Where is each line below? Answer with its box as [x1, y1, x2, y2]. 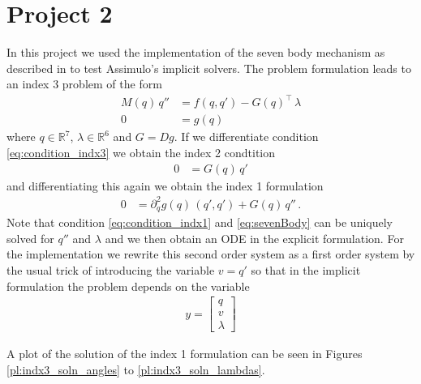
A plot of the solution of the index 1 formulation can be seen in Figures [6, 345, 363, 362]
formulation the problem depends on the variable [6, 277, 250, 294]
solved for [6, 229, 54, 246]
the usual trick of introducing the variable [6, 262, 215, 279]
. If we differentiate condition [174, 128, 319, 145]
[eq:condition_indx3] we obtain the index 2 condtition [6, 144, 276, 161]
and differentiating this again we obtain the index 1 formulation [6, 177, 324, 194]
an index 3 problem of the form [6, 75, 162, 92]
